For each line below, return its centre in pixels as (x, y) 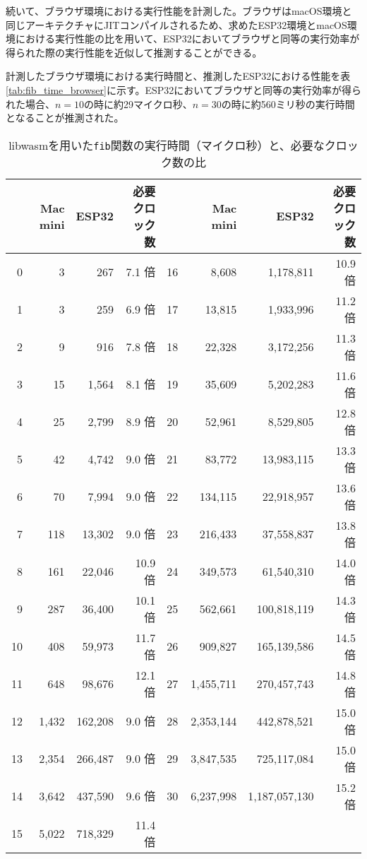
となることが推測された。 (65, 118)
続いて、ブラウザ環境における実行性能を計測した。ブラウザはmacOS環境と (179, 11)
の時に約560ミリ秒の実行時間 (288, 103)
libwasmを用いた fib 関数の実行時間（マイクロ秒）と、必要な (167, 145)
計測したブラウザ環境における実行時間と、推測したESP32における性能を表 (178, 76)
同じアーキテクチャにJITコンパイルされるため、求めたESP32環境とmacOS (176, 24)
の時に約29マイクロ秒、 (138, 103)
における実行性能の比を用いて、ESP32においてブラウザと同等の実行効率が (187, 38)
